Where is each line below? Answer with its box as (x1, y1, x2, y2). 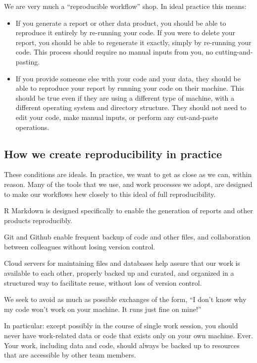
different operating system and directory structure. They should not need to (15, 102, 247, 113)
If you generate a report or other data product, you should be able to (15, 17, 226, 28)
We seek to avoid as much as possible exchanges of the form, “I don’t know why (4, 294, 247, 304)
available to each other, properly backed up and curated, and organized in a (4, 268, 234, 278)
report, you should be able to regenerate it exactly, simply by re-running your (15, 37, 252, 47)
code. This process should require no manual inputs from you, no (15, 47, 213, 57)
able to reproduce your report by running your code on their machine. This (15, 83, 244, 93)
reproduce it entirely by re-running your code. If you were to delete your (15, 27, 236, 38)
